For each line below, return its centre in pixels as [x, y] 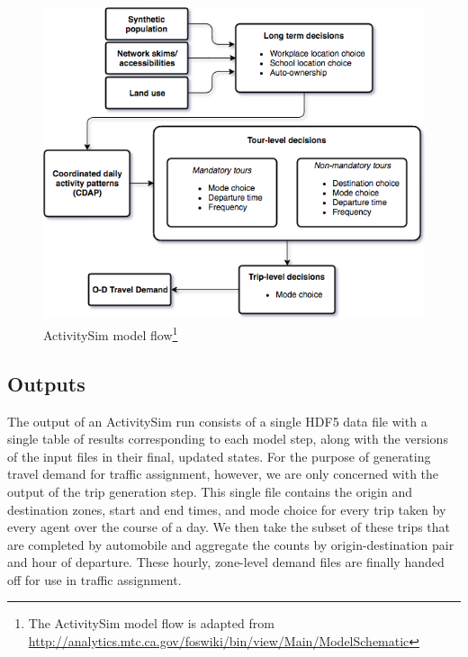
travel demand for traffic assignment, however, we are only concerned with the [223, 474]
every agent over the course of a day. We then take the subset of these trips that [229, 527]
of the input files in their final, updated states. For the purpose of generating [219, 456]
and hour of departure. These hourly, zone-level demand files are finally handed [226, 562]
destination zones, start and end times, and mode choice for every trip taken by [227, 509]
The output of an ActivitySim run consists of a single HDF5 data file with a [217, 421]
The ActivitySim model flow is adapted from [151, 623]
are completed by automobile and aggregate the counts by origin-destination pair [231, 544]
